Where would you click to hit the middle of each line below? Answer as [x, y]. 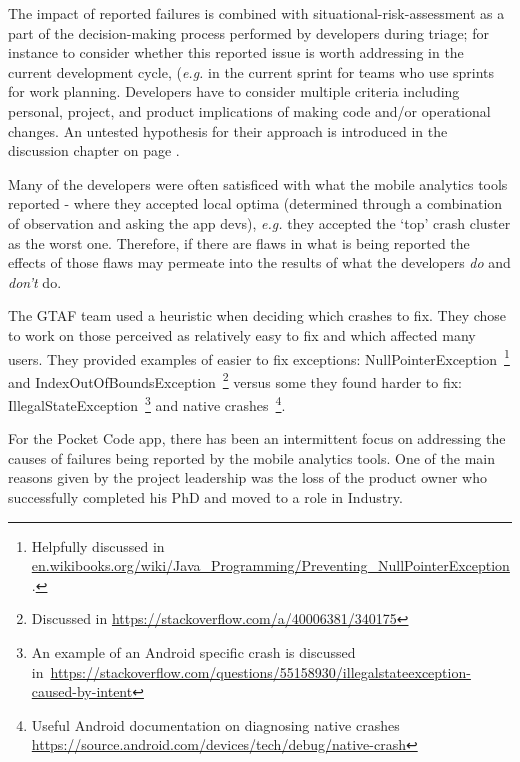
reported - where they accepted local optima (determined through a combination [255, 203]
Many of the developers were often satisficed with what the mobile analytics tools [258, 183]
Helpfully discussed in [98, 545]
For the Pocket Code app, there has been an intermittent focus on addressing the [257, 438]
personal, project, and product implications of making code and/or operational [249, 110]
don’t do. [35, 281]
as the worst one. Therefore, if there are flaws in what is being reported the [239, 242]
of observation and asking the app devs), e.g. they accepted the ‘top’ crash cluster [259, 222]
